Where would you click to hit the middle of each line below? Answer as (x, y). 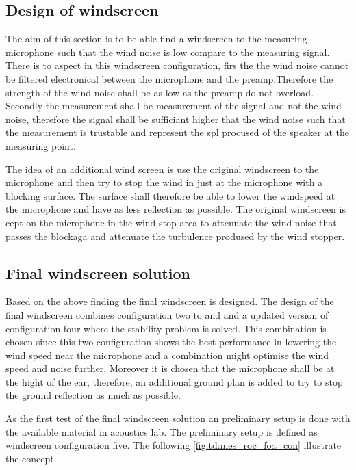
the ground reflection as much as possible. (93, 395)
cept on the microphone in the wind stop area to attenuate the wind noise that (171, 222)
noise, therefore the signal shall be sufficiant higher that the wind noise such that (176, 119)
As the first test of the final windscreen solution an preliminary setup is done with (178, 418)
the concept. (31, 458)
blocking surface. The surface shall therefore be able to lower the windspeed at (170, 195)
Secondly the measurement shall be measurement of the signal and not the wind (174, 106)
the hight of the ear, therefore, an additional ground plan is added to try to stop (174, 381)
